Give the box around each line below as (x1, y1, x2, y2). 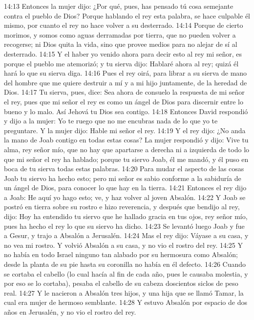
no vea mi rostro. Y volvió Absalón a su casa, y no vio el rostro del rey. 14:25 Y (4, 240, 243, 250)
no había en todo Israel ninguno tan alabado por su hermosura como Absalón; (4, 249, 238, 260)
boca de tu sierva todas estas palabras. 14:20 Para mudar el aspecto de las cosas (4, 163, 244, 174)
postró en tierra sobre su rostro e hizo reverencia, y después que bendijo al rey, (4, 201, 240, 212)
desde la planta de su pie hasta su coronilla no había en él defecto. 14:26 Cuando (4, 259, 246, 269)
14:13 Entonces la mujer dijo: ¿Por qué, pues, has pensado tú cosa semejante (4, 1, 233, 11)
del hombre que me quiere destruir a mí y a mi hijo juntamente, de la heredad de (4, 77, 247, 87)
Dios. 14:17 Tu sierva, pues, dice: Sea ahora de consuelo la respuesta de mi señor (4, 87, 245, 97)
